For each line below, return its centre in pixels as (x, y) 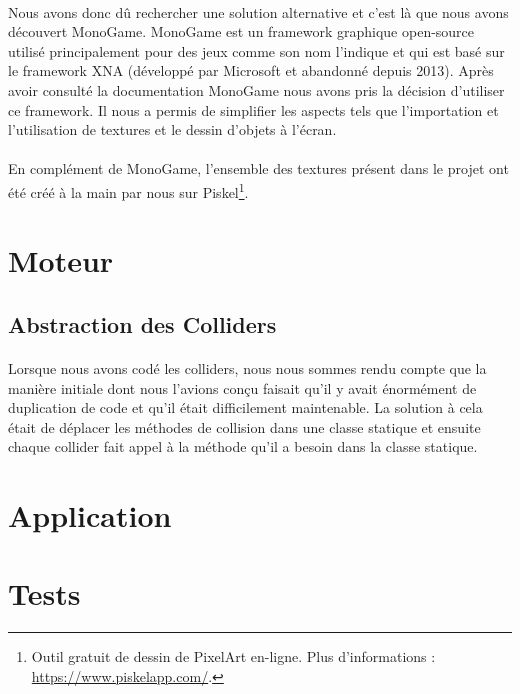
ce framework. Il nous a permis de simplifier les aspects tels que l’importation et (253, 109)
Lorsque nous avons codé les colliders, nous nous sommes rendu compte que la (247, 367)
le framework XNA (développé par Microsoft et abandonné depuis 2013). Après (251, 70)
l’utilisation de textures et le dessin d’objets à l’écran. (172, 129)
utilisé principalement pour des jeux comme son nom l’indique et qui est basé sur (256, 50)
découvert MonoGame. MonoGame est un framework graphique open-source (241, 31)
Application (90, 515)
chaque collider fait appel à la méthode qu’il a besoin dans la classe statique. (243, 446)
